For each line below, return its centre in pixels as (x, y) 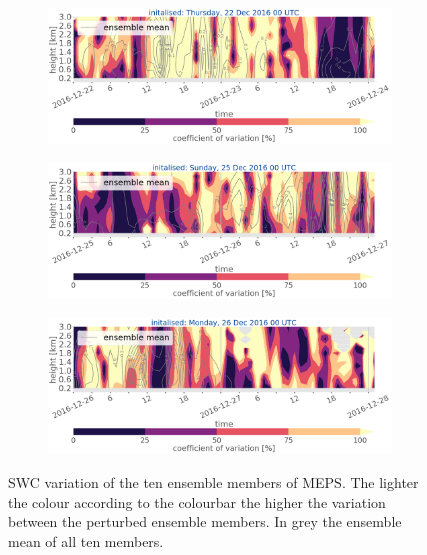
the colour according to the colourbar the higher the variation (197, 501)
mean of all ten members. (86, 540)
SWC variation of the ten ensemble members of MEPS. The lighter (213, 481)
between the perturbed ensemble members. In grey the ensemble (205, 521)
